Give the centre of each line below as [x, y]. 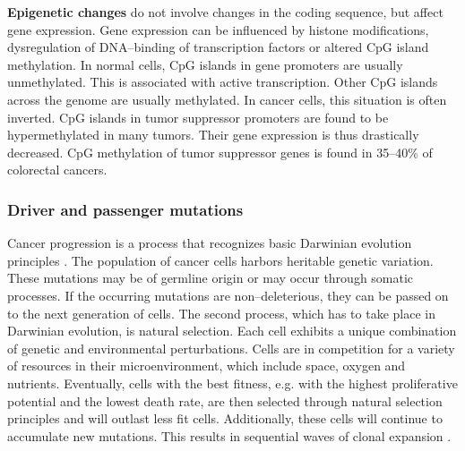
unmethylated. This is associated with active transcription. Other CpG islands [223, 82]
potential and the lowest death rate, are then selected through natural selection [225, 400]
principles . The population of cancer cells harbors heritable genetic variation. [220, 260]
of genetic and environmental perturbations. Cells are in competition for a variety [231, 348]
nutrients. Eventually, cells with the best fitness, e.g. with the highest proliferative [232, 383]
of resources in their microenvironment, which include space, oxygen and [207, 366]
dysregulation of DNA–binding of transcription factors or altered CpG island [218, 47]
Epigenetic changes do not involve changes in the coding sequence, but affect [225, 12]
